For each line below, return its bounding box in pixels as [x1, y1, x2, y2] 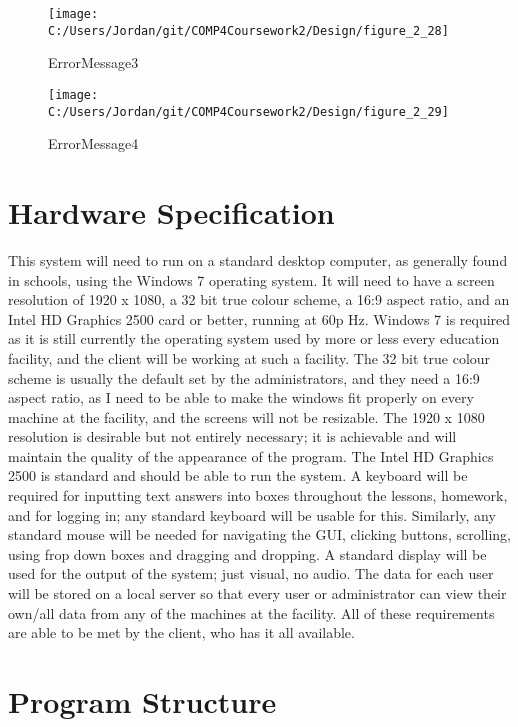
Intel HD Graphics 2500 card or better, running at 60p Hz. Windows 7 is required [8, 308, 511, 329]
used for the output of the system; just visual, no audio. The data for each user [8, 563, 494, 584]
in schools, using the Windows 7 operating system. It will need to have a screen [8, 269, 495, 290]
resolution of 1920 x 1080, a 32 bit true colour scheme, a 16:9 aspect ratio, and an [8, 289, 510, 310]
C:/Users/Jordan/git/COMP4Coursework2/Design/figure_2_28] [48, 23, 449, 38]
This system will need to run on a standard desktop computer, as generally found [8, 249, 508, 270]
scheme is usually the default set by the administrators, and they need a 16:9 [8, 367, 480, 388]
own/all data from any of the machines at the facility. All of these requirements [8, 602, 495, 623]
